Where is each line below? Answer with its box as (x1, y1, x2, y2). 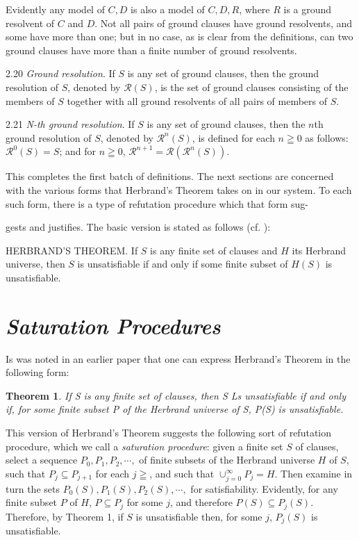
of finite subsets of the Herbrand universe (139, 452, 315, 467)
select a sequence (6, 452, 78, 467)
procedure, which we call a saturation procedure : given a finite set (6, 439, 283, 453)
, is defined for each (192, 130, 275, 145)
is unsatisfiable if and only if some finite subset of (77, 256, 288, 271)
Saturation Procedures (6, 311, 221, 340)
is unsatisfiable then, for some (135, 509, 262, 523)
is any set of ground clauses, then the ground (127, 66, 319, 81)
